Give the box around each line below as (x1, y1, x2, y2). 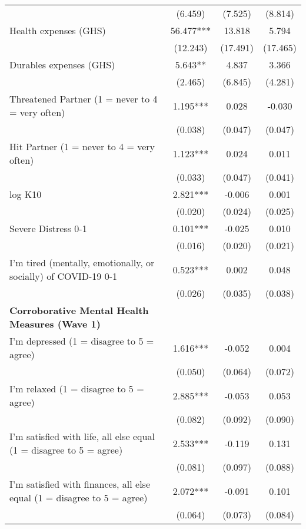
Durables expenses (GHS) (9, 58, 115, 71)
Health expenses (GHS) (9, 24, 106, 37)
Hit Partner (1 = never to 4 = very (9, 140, 155, 153)
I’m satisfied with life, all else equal (9, 429, 155, 443)
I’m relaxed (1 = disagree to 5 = (9, 382, 144, 395)
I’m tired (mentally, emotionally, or (9, 256, 155, 269)
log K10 (9, 187, 42, 201)
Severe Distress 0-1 (9, 221, 87, 235)
